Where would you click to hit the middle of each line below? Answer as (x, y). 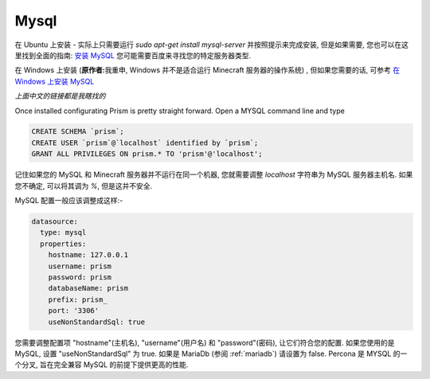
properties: (63, 244)
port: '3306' (74, 311)
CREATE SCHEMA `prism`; (78, 132)
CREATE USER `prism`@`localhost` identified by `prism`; (145, 143)
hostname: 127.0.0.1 (88, 255)
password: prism (80, 277)
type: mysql (63, 232)
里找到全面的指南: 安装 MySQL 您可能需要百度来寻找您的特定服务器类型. (133, 55)
